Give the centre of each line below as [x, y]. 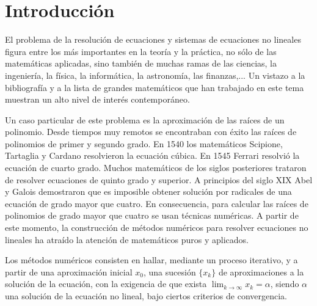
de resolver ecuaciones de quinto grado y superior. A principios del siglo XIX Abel [159, 179]
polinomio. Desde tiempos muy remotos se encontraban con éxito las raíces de [151, 132]
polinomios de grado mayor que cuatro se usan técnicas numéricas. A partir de [152, 215]
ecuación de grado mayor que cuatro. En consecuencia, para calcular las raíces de [157, 203]
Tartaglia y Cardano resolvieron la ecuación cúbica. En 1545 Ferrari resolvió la [152, 155]
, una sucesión [169, 271]
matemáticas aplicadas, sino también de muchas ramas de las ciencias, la [141, 63]
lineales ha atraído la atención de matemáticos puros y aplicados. [127, 239]
